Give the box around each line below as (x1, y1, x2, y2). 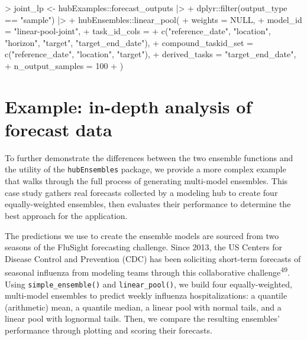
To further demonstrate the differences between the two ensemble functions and (5, 151, 293, 164)
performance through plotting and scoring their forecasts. (5, 323, 212, 336)
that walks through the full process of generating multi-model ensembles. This (5, 175, 288, 187)
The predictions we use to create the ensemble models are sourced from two (5, 229, 279, 241)
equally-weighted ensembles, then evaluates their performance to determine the (5, 198, 291, 210)
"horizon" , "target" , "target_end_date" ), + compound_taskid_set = (5, 36, 253, 48)
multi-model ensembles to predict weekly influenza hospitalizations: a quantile (5, 289, 287, 302)
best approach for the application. (5, 209, 128, 221)
